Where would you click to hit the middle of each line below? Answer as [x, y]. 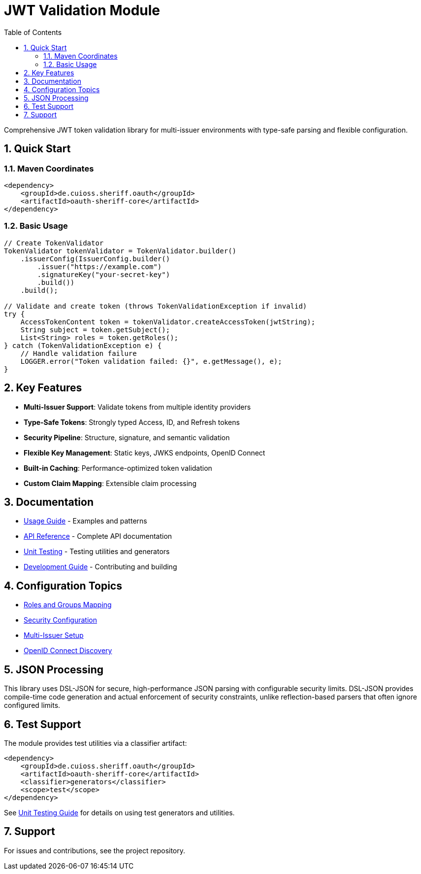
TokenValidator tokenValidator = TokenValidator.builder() [120, 251]
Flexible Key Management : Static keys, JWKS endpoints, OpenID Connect [145, 453]
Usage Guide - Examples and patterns [85, 521]
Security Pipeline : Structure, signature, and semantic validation [127, 437]
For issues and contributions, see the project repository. [95, 850]
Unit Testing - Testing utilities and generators [97, 552]
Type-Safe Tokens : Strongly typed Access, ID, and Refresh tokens [132, 422]
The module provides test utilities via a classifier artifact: [96, 743]
